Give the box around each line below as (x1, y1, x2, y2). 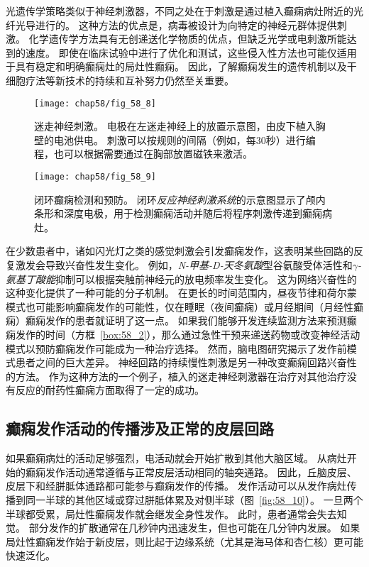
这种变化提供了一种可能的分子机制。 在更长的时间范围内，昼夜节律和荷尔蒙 (6, 285, 357, 300)
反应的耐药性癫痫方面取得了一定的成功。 (15, 382, 204, 397)
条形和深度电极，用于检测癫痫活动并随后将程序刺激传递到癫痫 (34, 206, 322, 221)
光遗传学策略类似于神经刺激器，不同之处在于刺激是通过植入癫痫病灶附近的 (6, 4, 353, 18)
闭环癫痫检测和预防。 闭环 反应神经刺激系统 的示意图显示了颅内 (34, 192, 326, 207)
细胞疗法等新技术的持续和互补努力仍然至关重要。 (6, 72, 234, 87)
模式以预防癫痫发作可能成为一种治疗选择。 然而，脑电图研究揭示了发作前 (6, 341, 347, 356)
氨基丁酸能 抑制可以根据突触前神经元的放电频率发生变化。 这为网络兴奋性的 (6, 271, 357, 286)
